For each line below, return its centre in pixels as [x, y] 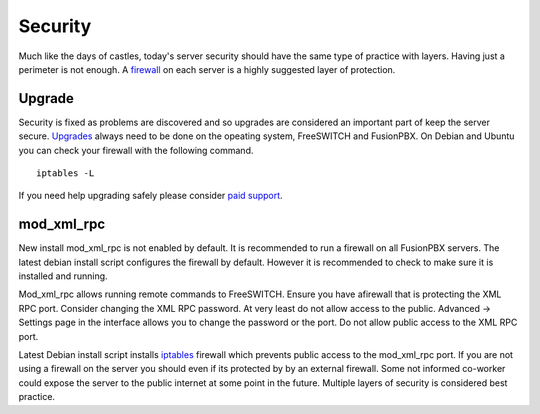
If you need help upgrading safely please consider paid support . [151, 196]
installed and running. [63, 276]
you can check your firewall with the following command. [136, 150]
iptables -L [65, 173]
